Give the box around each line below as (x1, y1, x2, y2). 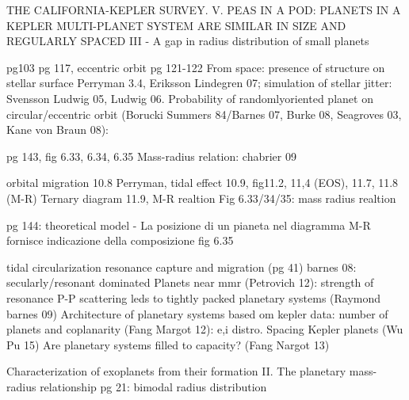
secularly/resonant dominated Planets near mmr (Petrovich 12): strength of (6, 274, 374, 291)
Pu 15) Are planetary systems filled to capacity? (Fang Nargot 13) (6, 336, 330, 352)
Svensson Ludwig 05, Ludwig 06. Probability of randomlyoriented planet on (6, 90, 373, 106)
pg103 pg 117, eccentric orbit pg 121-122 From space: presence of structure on (6, 59, 385, 75)
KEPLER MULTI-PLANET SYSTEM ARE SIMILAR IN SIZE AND (6, 17, 346, 33)
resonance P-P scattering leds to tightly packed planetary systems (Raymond (6, 289, 381, 306)
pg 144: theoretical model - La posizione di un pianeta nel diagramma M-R (6, 216, 371, 233)
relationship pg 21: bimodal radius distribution (40, 378, 267, 394)
